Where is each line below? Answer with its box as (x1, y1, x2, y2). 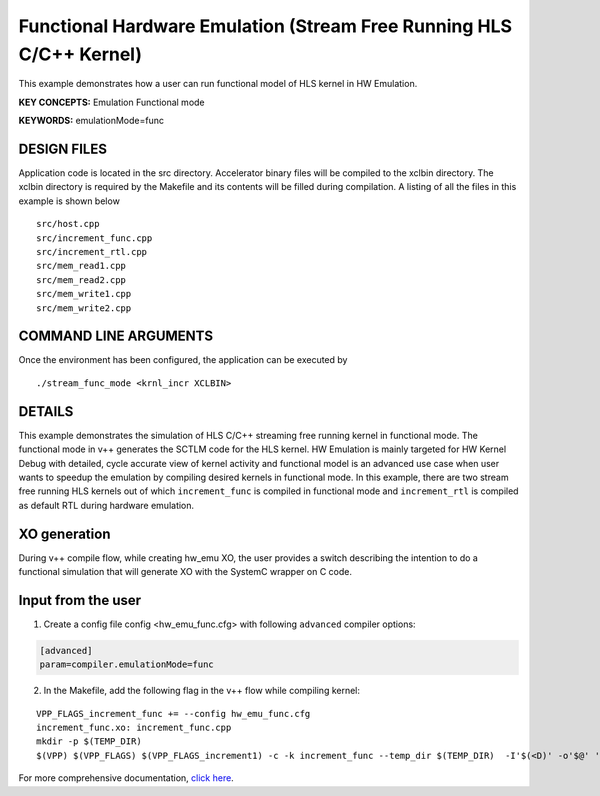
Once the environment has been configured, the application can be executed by (18, 354, 348, 366)
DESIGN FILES (18, 140, 107, 157)
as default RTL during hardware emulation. (18, 499, 195, 511)
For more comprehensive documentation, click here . (18, 772, 234, 784)
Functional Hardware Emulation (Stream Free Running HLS (18, 15, 513, 37)
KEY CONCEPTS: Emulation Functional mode (18, 96, 205, 108)
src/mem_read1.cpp (36, 260, 127, 272)
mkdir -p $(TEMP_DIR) (36, 736, 142, 747)
